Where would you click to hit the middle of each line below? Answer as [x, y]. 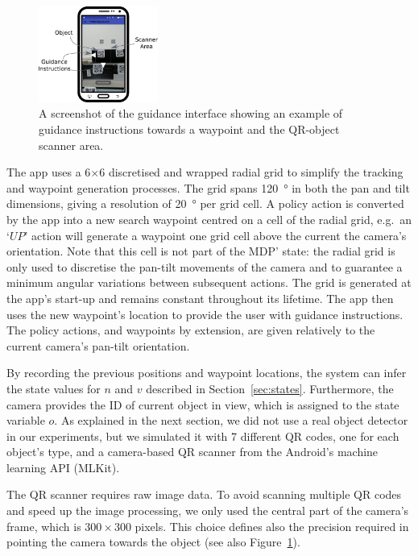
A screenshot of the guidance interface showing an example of [191, 113]
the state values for [54, 388]
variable [26, 420]
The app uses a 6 [49, 172]
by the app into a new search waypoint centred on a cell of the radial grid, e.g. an [209, 219]
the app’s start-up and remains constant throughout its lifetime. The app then [200, 298]
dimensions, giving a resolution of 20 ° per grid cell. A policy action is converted [205, 203]
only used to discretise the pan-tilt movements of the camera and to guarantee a [205, 266]
